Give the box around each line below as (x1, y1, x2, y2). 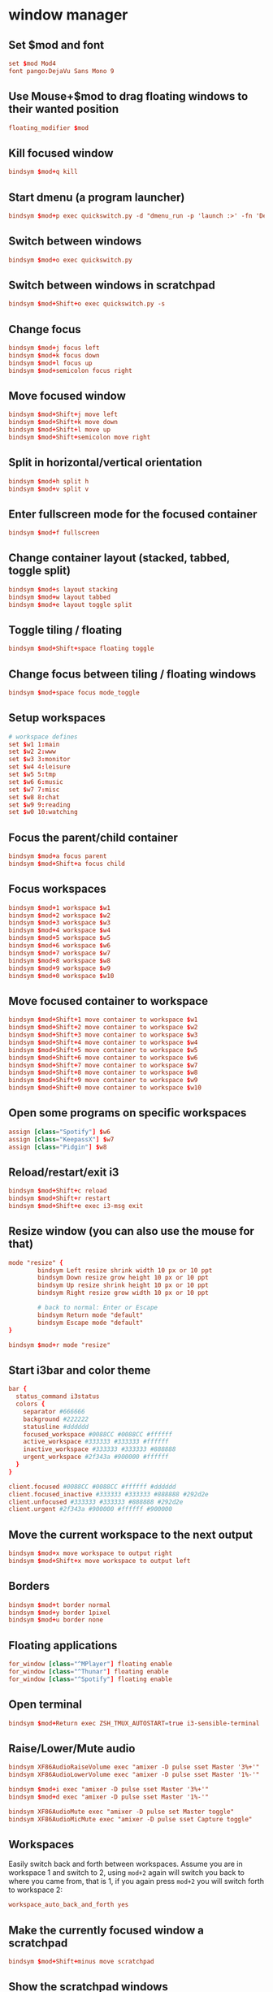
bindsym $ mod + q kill (8, 168, 79, 176)
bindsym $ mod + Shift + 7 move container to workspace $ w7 (8, 1061, 198, 1069)
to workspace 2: (8, 1885, 63, 1895)
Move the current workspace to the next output (8, 1527, 253, 1541)
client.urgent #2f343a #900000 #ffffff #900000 (8, 1505, 173, 1513)
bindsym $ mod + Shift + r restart (8, 1194, 111, 1203)
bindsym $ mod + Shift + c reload (8, 1187, 107, 1195)
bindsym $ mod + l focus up (8, 359, 93, 367)
